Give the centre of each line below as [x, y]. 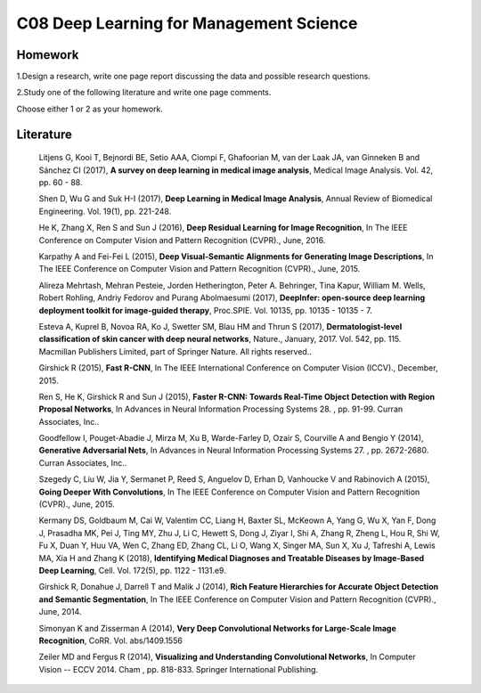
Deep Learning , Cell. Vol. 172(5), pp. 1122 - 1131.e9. [132, 570]
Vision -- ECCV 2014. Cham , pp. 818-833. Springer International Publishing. [179, 669]
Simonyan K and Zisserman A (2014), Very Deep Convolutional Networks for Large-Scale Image [217, 628]
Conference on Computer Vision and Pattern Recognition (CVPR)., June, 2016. [182, 240]
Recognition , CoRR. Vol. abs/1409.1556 [110, 640]
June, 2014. [60, 612]
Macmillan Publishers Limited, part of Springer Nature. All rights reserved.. [175, 351]
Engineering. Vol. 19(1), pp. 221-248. [105, 211]
